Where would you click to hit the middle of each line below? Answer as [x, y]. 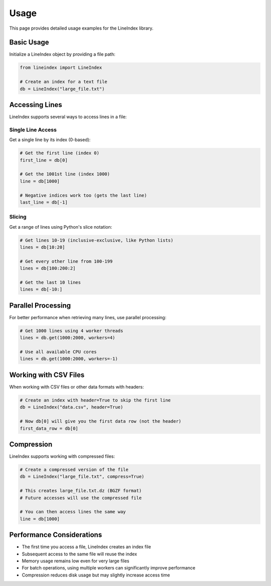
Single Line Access [33, 130]
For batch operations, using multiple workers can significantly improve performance [109, 568]
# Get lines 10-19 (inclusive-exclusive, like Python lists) [97, 240]
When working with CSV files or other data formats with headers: [77, 386]
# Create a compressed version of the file [74, 470]
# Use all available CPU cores [58, 352]
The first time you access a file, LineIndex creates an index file [87, 547]
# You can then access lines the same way [73, 512]
